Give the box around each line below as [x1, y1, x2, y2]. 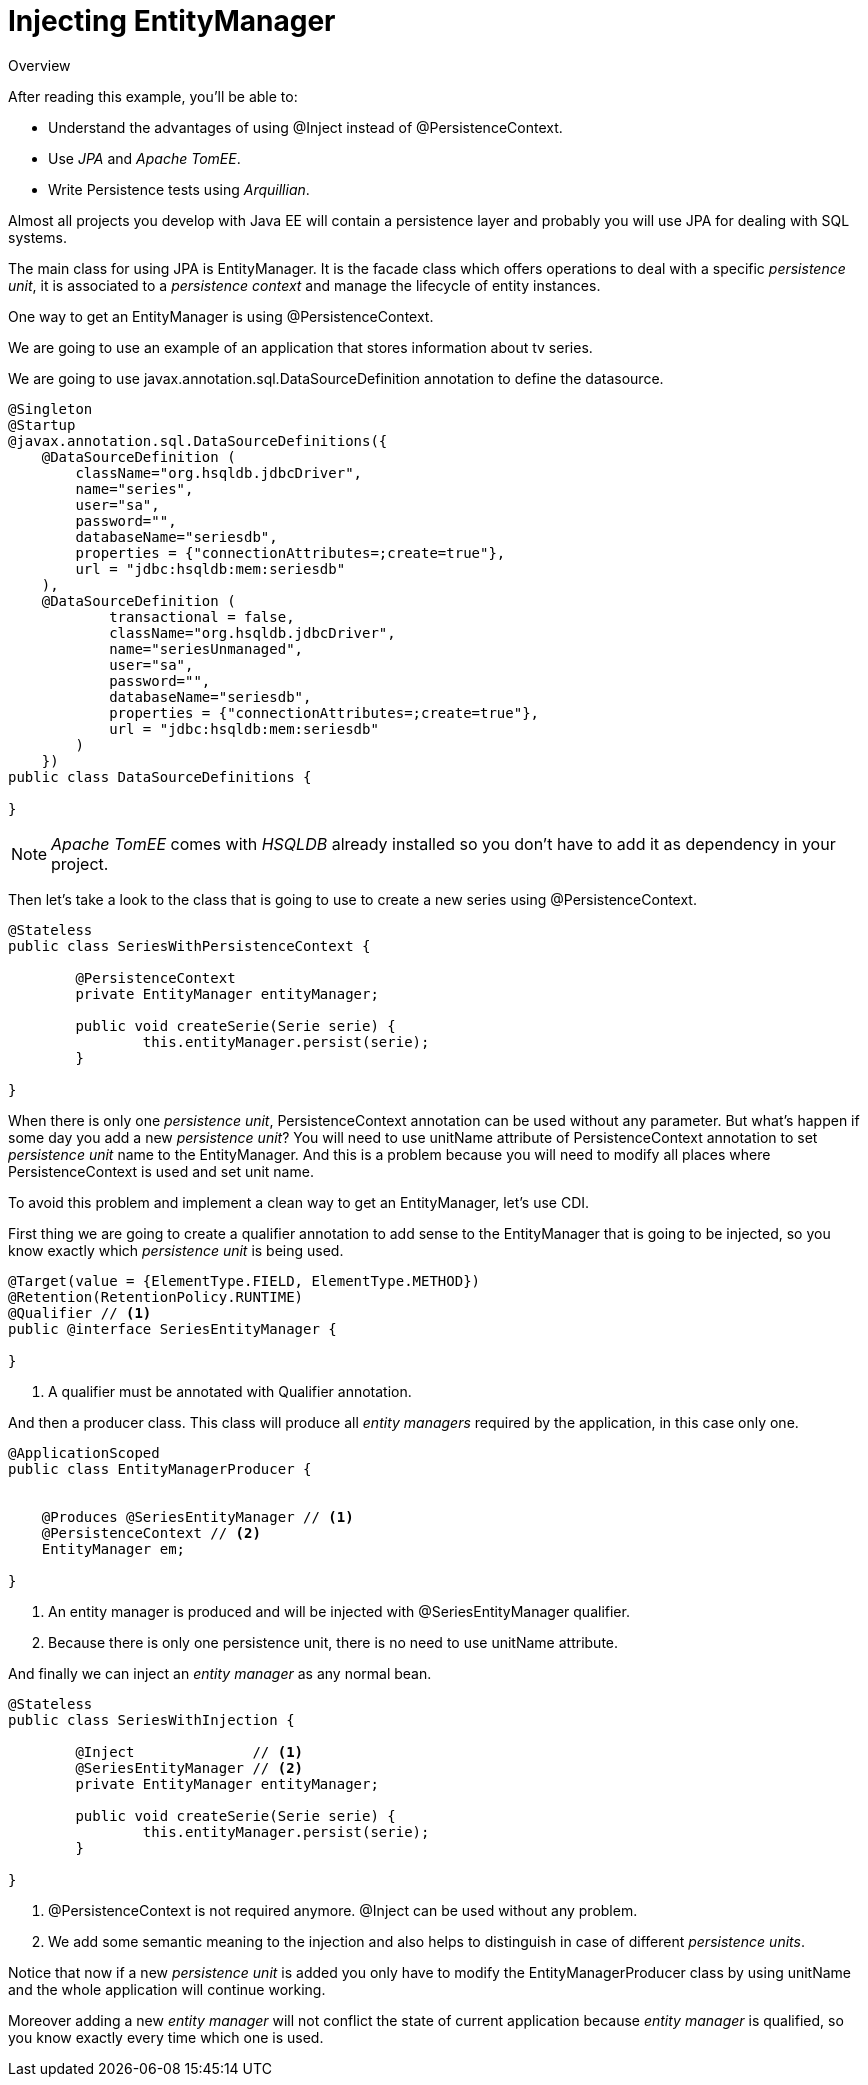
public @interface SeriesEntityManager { [8, 1320, 337, 1337]
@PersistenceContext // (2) [41, 1524, 261, 1541]
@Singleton [8, 400, 93, 417]
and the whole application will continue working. [8, 1980, 326, 1998]
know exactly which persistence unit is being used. [8, 1241, 344, 1259]
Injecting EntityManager [8, 4, 336, 38]
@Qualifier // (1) [8, 1304, 152, 1321]
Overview [8, 56, 71, 74]
